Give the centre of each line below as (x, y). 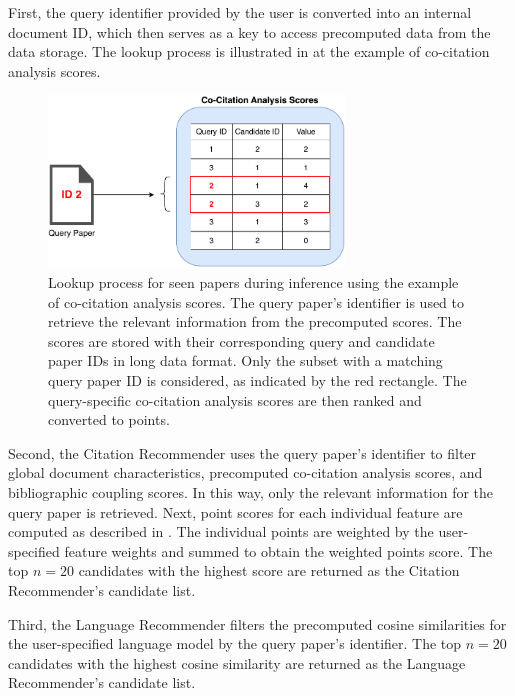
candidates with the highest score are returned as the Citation (269, 570)
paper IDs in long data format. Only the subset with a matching (245, 360)
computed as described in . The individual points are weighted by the (221, 531)
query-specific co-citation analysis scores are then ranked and (235, 399)
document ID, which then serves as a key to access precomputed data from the (249, 31)
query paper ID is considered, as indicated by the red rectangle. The (257, 380)
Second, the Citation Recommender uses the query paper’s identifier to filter (242, 452)
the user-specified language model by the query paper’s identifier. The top (235, 643)
